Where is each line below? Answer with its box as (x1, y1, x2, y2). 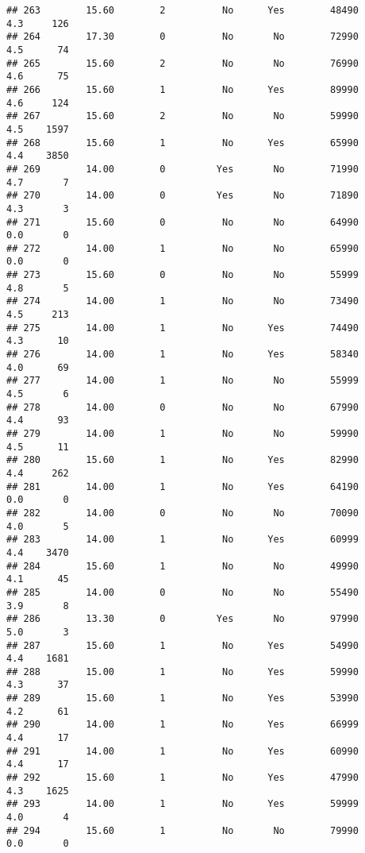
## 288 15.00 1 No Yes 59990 (6, 666, 359, 677)
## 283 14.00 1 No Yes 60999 (6, 534, 359, 546)
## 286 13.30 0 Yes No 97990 (6, 613, 359, 625)
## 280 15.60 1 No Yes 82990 (6, 454, 359, 466)
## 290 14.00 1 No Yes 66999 (6, 719, 359, 731)
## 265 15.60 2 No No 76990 (6, 57, 359, 69)
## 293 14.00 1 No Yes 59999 (6, 798, 359, 810)
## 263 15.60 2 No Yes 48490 (6, 5, 359, 16)
